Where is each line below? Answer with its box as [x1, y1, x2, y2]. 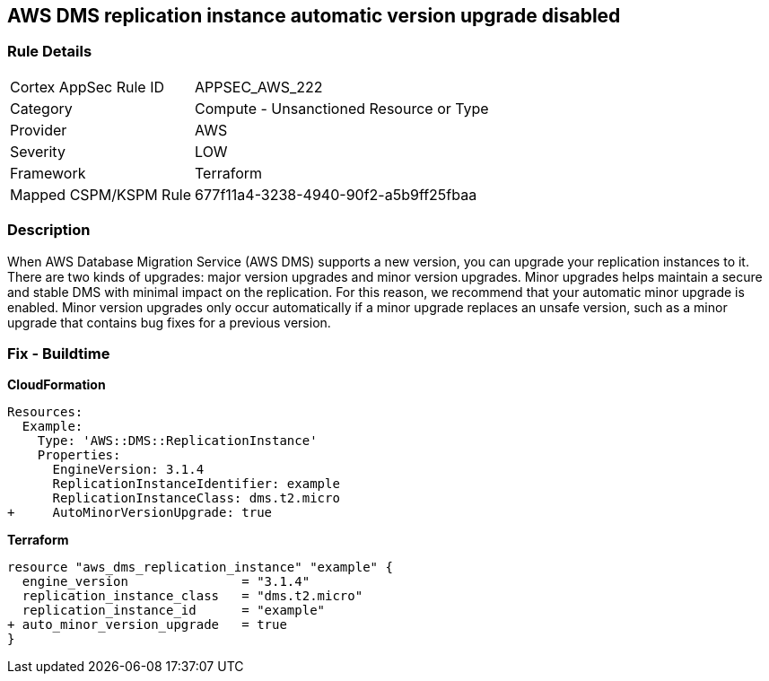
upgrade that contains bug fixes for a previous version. [7, 314, 331, 330]
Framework [10, 163, 86, 182]
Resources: [7, 405, 83, 420]
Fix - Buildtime [7, 344, 110, 362]
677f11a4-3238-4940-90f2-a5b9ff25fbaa [195, 185, 477, 204]
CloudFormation [7, 377, 106, 393]
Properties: [37, 448, 121, 463]
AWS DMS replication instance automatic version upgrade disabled [7, 4, 621, 27]
